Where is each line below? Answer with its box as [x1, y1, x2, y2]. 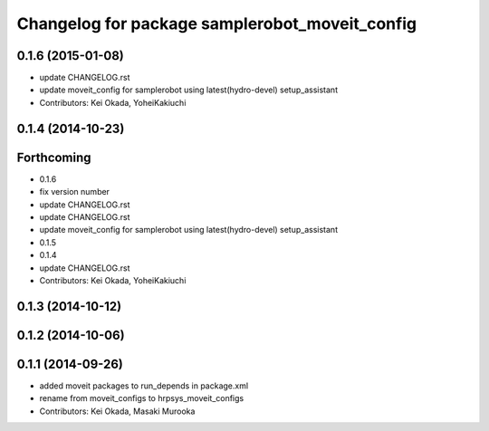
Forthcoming [16, 149, 91, 165]
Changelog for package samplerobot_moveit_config [16, 14, 417, 34]
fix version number [39, 187, 110, 197]
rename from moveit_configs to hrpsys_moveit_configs [39, 393, 244, 404]
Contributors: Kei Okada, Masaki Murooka [39, 406, 196, 417]
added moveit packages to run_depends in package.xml [39, 380, 249, 391]
